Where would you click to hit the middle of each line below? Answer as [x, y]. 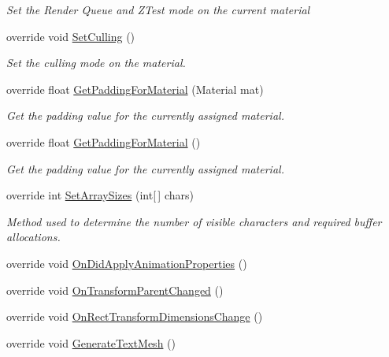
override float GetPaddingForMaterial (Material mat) [135, 89]
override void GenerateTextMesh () [91, 342]
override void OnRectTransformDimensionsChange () [135, 316]
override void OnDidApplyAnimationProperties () [127, 263]
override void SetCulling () [71, 36]
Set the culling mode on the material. [96, 63]
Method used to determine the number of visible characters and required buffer [194, 221]
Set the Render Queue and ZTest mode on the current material [158, 9]
